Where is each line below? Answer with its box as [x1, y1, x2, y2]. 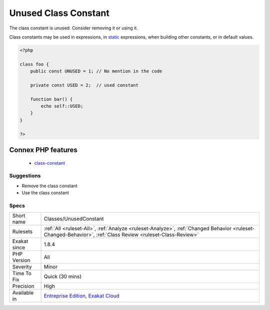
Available [12, 290, 34, 297]
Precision [12, 283, 34, 290]
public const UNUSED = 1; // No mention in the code [30, 68, 162, 74]
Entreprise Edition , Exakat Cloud [43, 293, 119, 300]
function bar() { [30, 96, 73, 102]
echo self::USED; [40, 103, 83, 109]
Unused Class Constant [9, 7, 109, 18]
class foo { [19, 61, 49, 67]
